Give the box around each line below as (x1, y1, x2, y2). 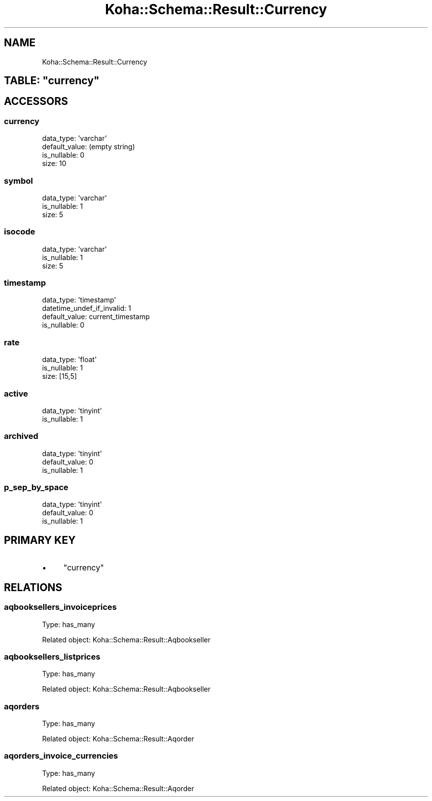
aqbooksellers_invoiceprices (4, 602, 117, 612)
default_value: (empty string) (42, 142, 135, 151)
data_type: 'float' (42, 355, 97, 364)
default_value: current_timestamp (42, 312, 150, 321)
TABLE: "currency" (4, 74, 100, 87)
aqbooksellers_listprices (4, 651, 101, 662)
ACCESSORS (4, 95, 68, 108)
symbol (4, 175, 33, 186)
